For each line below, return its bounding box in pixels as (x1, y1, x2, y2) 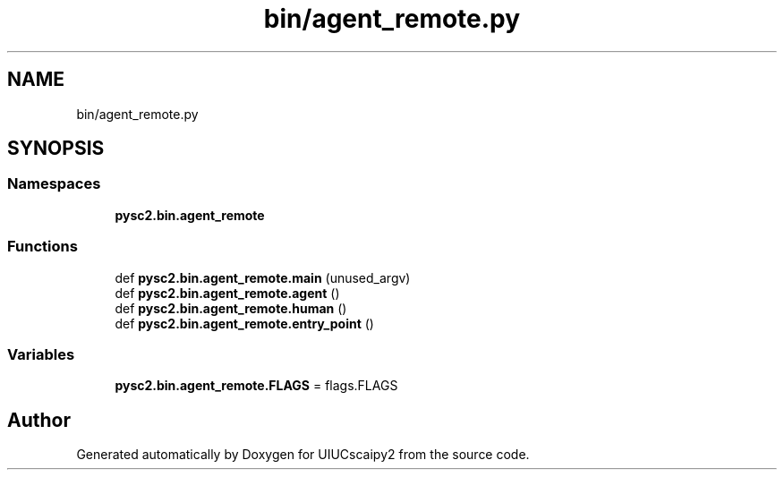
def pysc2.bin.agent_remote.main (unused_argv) (115, 269, 411, 285)
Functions (7, 237, 78, 256)
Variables (7, 345, 75, 363)
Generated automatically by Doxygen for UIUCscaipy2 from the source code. (76, 447, 530, 463)
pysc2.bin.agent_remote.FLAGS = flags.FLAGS (115, 378, 398, 394)
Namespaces (7, 175, 101, 193)
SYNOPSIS (7, 137, 105, 160)
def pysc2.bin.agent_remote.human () (115, 300, 347, 316)
